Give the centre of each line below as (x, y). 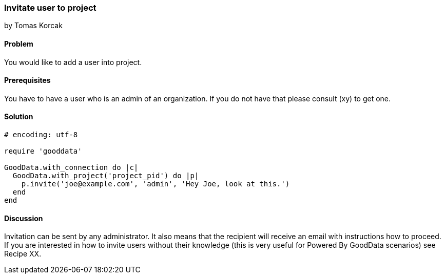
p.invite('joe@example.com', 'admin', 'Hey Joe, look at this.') (156, 184)
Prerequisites (27, 80)
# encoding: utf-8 (41, 135)
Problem (19, 44)
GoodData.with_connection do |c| (71, 168)
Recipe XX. (23, 254)
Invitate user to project (50, 8)
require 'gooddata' (43, 151)
